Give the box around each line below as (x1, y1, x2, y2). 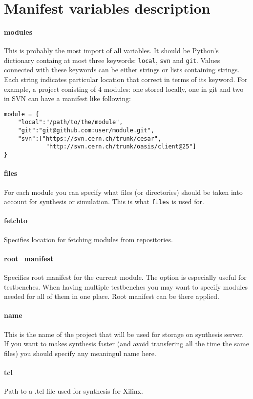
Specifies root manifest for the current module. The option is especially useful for (4, 272, 247, 282)
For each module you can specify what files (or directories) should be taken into (4, 187, 243, 197)
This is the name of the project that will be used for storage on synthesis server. (4, 329, 244, 339)
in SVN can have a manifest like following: (4, 93, 131, 104)
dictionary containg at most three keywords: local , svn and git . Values (4, 55, 220, 65)
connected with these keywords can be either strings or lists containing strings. (4, 64, 240, 75)
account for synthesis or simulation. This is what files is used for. (4, 196, 204, 207)
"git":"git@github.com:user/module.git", (18, 127, 154, 134)
